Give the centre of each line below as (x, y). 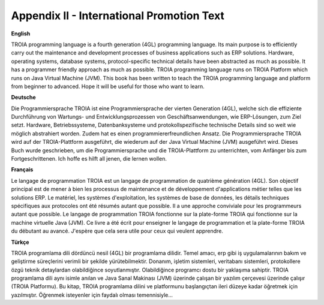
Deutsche (23, 97)
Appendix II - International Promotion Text (118, 16)
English (21, 34)
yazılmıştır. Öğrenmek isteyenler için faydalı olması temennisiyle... (92, 295)
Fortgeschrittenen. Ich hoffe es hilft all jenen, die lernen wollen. (89, 159)
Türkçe (20, 242)
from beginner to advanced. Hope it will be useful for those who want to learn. (108, 86)
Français (22, 170)
